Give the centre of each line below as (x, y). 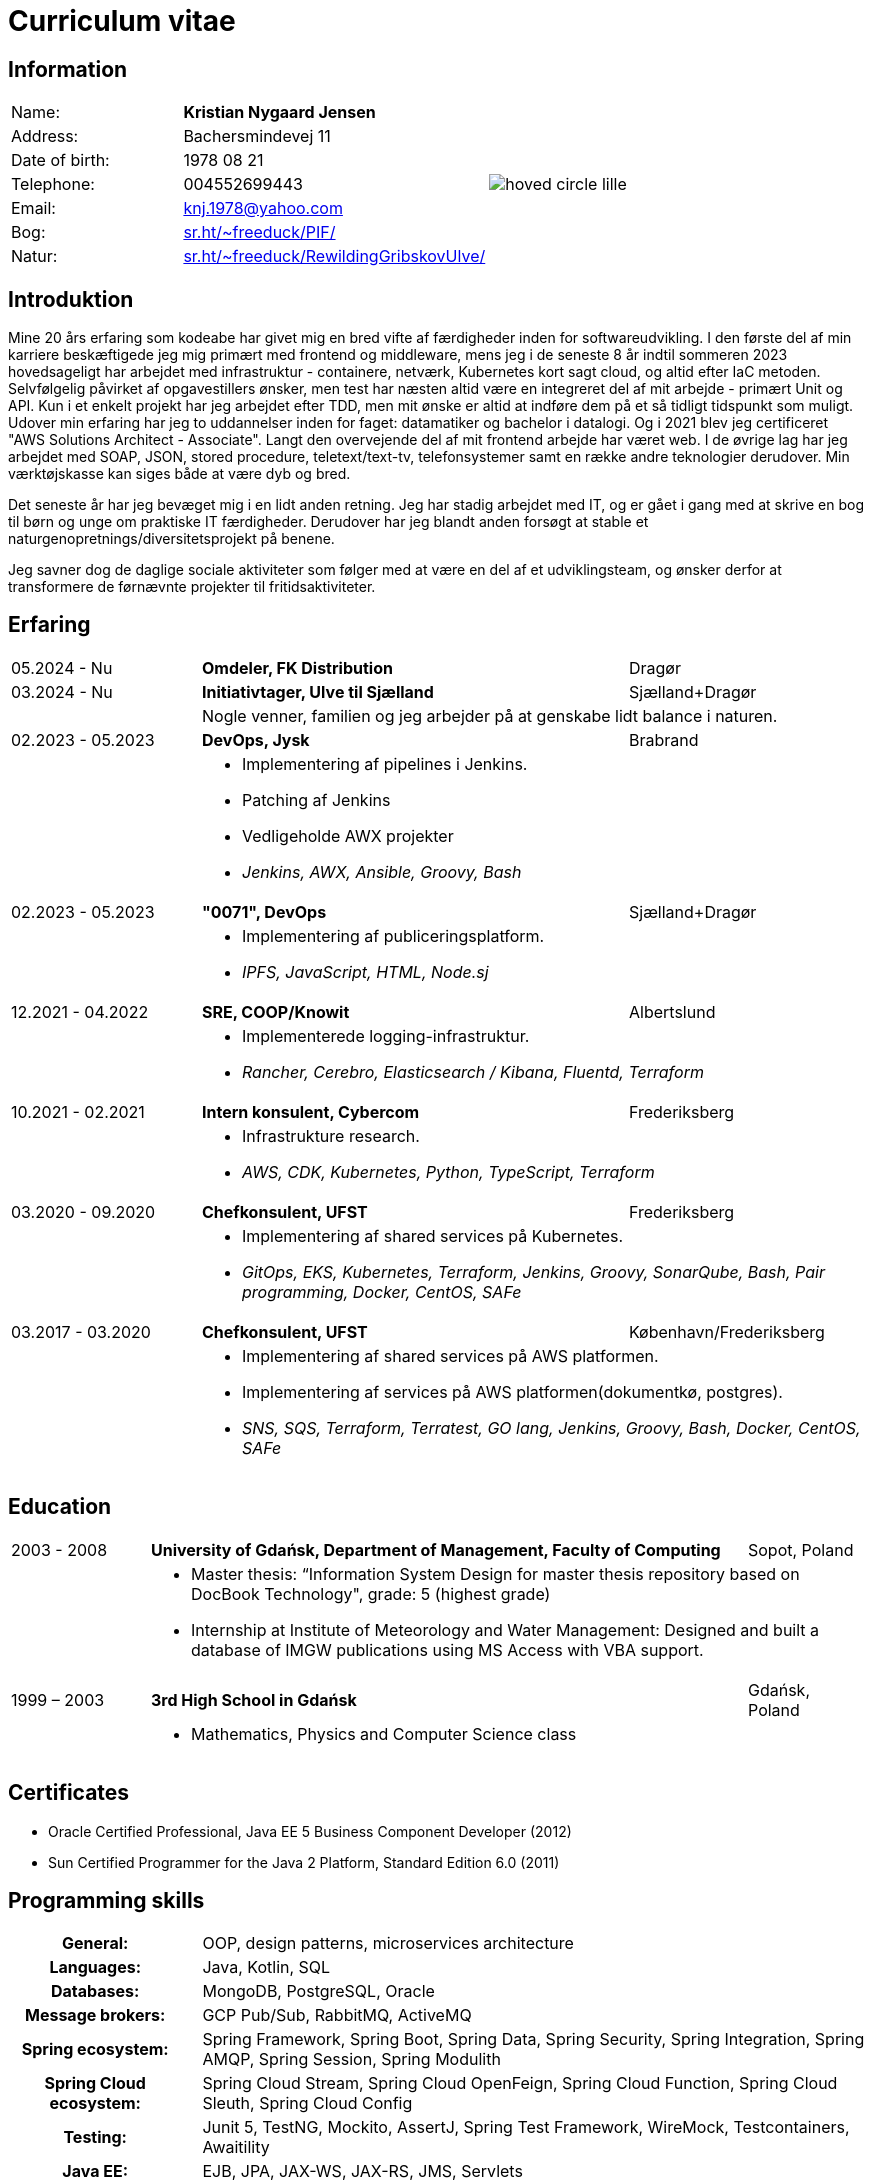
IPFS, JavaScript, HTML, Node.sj (365, 971)
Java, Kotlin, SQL (266, 1967)
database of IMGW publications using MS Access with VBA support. (447, 1649)
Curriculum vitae (122, 21)
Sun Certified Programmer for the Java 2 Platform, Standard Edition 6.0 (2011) (304, 1862)
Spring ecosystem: (95, 2049)
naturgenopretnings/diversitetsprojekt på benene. (171, 539)
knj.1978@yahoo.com (263, 208)
